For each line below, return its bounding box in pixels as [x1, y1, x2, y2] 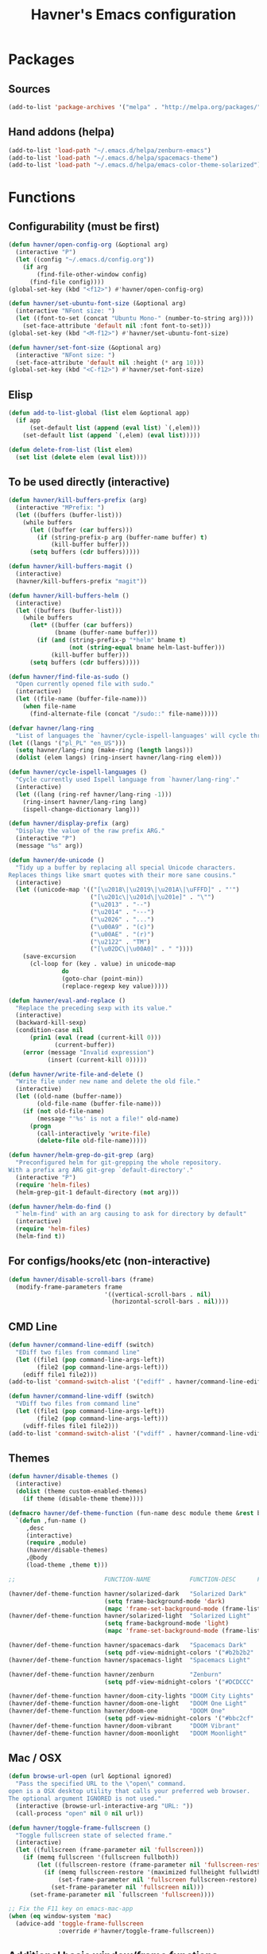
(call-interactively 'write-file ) [37, 1129, 151, 1137]
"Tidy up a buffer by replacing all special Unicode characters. [15, 863, 237, 872]
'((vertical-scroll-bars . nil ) [104, 1290, 212, 1298]
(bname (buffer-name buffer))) [54, 629, 158, 637]
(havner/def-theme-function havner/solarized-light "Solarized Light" [8, 1612, 250, 1620]
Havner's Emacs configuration [30, 6, 237, 24]
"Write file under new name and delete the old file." [15, 1077, 201, 1085]
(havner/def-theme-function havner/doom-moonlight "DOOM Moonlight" [8, 1729, 247, 1737]
